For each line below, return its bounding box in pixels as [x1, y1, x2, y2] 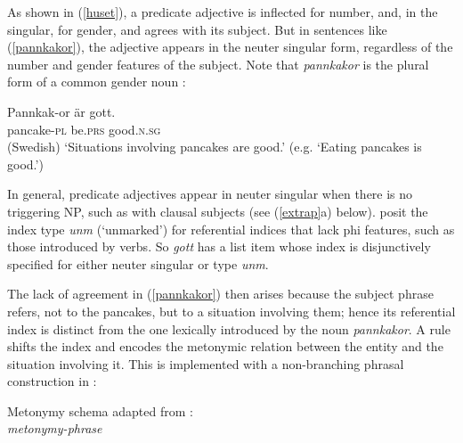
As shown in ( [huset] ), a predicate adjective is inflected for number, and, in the [7, 3, 438, 21]
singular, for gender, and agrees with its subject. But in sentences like [7, 20, 387, 38]
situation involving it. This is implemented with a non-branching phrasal [7, 354, 404, 373]
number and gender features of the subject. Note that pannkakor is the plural [7, 54, 429, 73]
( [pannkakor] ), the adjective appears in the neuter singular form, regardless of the [7, 37, 453, 56]
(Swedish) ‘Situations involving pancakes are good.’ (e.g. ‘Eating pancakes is [7, 137, 422, 156]
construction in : [7, 372, 97, 390]
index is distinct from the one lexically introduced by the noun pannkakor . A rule [7, 319, 451, 338]
